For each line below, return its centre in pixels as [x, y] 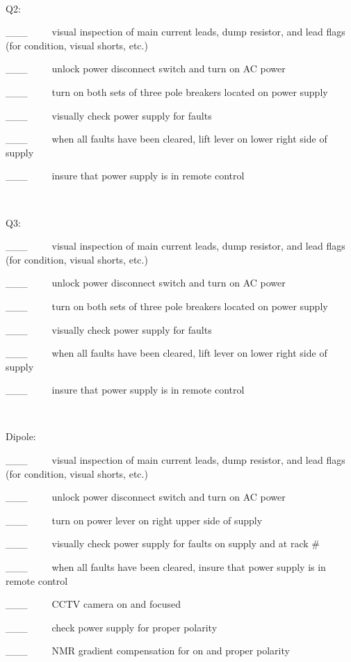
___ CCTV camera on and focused [93, 604]
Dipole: [21, 436]
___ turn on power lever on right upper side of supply [134, 520]
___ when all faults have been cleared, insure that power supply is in [166, 567]
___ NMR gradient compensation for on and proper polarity [148, 651]
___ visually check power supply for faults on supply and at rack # [163, 543]
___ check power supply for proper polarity [112, 627]
